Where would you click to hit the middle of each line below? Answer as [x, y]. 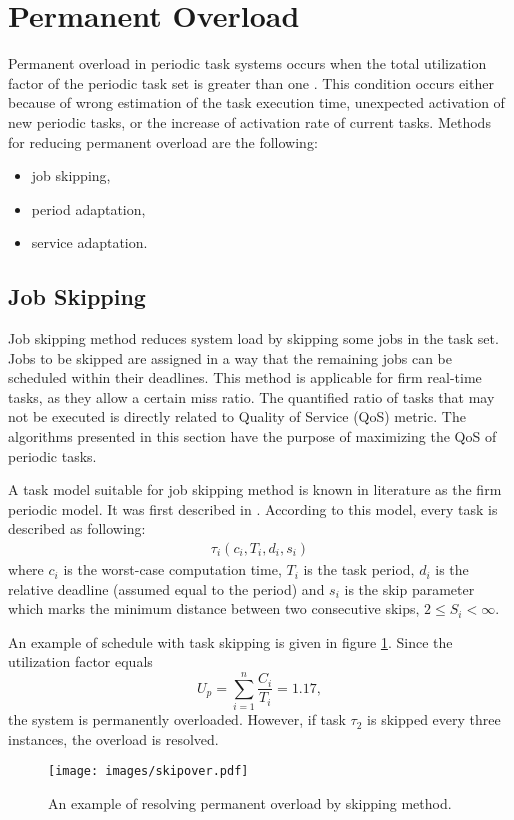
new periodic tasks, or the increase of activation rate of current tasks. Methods [249, 121]
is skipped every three [434, 719]
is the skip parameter [409, 588]
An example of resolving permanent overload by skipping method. [250, 802]
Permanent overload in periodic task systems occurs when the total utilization [247, 63]
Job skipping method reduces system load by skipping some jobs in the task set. [253, 338]
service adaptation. [89, 242]
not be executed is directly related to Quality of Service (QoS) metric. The [237, 416]
